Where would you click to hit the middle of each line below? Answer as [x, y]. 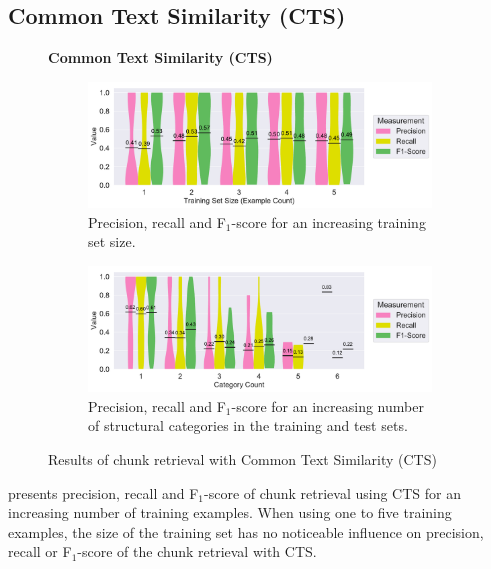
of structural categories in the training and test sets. [248, 425]
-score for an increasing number [327, 405]
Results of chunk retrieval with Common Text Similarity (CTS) [242, 458]
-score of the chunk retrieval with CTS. [197, 551]
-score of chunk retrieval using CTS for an [332, 492]
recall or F [40, 551]
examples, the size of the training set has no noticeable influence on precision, [246, 531]
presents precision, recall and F [103, 492]
